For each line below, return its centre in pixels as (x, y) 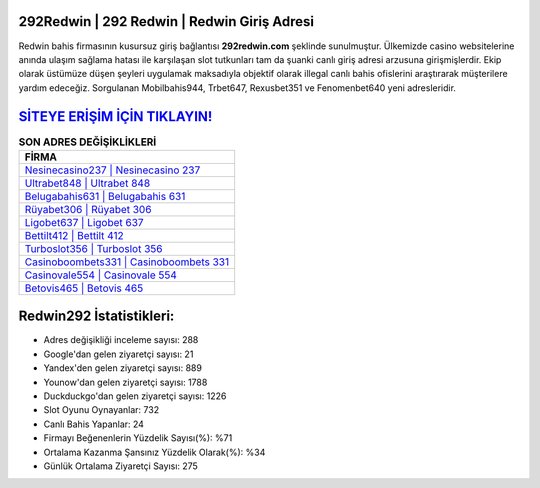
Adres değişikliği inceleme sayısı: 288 (121, 340)
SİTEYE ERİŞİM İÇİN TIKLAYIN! (115, 116)
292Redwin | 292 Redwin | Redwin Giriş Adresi (166, 21)
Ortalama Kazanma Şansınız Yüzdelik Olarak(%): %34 (154, 452)
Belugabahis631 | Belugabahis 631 (105, 196)
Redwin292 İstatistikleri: (96, 316)
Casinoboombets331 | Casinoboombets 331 (127, 262)
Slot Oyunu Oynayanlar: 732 (101, 410)
